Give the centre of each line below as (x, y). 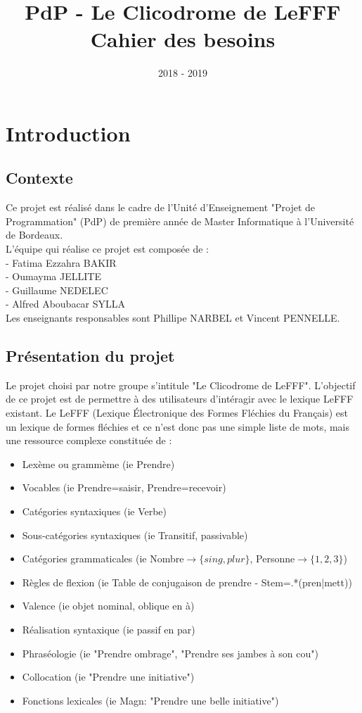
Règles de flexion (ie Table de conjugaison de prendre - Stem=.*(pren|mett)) (187, 582)
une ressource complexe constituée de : (89, 440)
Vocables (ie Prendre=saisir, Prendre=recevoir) (124, 487)
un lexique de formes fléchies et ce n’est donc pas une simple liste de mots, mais (178, 426)
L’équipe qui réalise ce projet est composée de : (108, 249)
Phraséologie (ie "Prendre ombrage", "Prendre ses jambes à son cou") (170, 653)
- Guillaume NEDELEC (57, 290)
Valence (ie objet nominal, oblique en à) (108, 606)
